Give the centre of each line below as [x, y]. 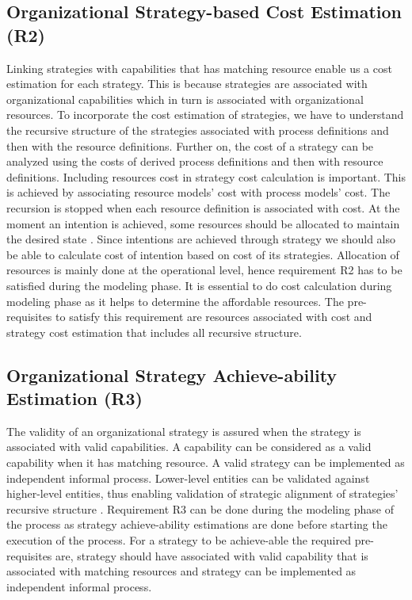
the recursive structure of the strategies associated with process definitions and [198, 130]
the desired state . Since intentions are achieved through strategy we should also [201, 239]
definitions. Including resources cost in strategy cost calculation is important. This [206, 176]
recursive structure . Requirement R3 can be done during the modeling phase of [200, 508]
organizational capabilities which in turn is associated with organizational [185, 99]
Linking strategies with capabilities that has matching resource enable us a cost [199, 68]
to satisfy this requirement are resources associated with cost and [214, 317]
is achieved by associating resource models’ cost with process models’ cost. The [198, 192]
